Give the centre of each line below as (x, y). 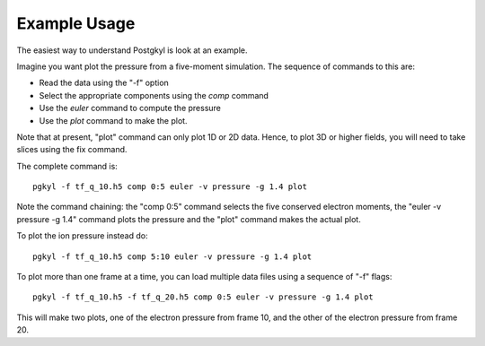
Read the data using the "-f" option (104, 83)
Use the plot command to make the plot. (113, 120)
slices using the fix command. (72, 150)
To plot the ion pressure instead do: (82, 236)
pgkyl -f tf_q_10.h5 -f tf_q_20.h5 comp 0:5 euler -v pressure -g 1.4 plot (203, 297)
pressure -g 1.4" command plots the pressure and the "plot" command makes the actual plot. (189, 219)
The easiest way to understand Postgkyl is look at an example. (132, 50)
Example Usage (76, 23)
